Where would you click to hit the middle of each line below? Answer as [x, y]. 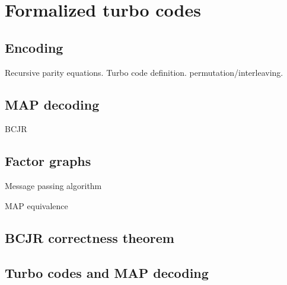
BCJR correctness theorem [90, 237]
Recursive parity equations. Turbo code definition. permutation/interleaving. [144, 72]
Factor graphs [48, 161]
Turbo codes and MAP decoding [107, 272]
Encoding [34, 47]
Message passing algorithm [53, 186]
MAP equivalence [36, 205]
